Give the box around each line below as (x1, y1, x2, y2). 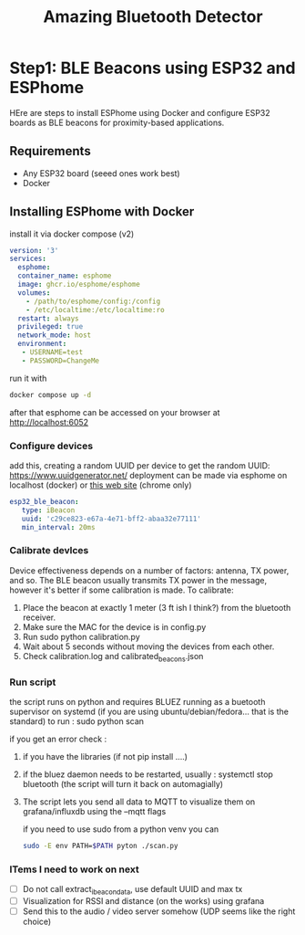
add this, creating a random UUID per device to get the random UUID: (9, 459, 270, 471)
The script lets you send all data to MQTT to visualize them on (22, 796, 256, 807)
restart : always (17, 313, 79, 323)
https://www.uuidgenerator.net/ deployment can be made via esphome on (9, 469, 288, 480)
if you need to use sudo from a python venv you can (22, 824, 219, 835)
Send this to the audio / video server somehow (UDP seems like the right (22, 906, 296, 917)
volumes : (17, 288, 51, 298)
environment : (17, 340, 67, 349)
